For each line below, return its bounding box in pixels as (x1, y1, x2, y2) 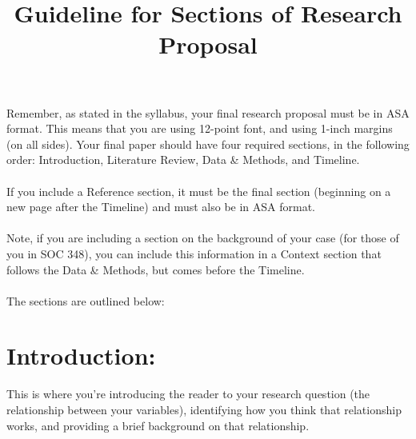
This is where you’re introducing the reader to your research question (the (6, 385, 370, 402)
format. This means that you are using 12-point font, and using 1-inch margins (6, 120, 393, 137)
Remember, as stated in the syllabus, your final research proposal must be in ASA (6, 104, 410, 121)
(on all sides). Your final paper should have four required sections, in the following (6, 135, 410, 152)
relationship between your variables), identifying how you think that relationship (6, 401, 402, 417)
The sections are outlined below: (6, 292, 165, 309)
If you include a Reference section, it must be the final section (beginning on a (6, 182, 391, 199)
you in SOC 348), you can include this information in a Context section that (6, 245, 382, 261)
